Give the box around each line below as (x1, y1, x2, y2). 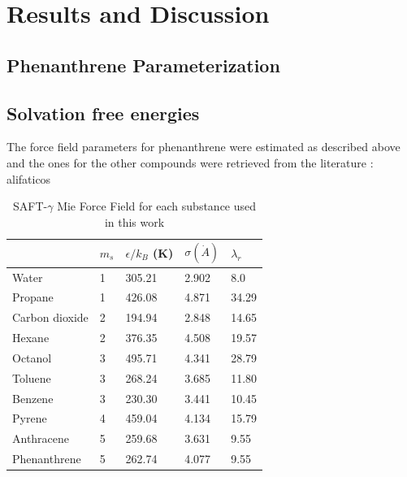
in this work (104, 213, 165, 230)
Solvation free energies (6, 100, 200, 125)
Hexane (12, 329, 50, 346)
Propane (12, 288, 54, 306)
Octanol (12, 349, 52, 366)
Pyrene (12, 410, 47, 427)
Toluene (12, 369, 51, 386)
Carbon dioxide (12, 309, 89, 326)
